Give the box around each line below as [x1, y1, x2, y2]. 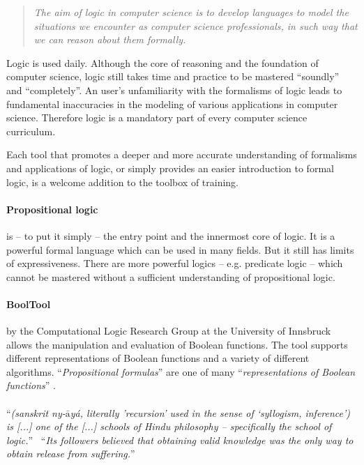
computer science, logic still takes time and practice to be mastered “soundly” [6, 69, 340, 84]
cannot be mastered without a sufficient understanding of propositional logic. [6, 269, 335, 284]
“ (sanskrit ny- [6, 405, 66, 420]
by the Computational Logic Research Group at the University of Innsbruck [6, 323, 331, 338]
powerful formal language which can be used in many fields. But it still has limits [6, 242, 354, 257]
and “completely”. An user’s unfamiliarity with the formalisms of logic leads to [6, 82, 342, 97]
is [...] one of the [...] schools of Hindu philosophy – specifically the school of [6, 419, 332, 434]
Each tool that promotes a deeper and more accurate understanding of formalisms [6, 147, 357, 162]
